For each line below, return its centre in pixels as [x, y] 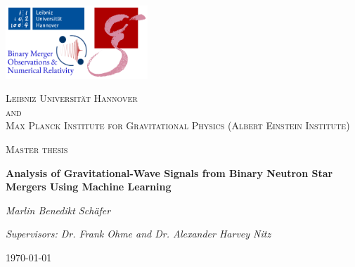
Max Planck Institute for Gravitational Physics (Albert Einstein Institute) [178, 125]
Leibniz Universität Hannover [72, 98]
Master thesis [37, 149]
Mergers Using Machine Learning [89, 187]
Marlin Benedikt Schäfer [58, 210]
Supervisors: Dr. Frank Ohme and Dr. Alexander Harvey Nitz [138, 234]
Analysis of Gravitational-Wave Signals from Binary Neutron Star [169, 172]
